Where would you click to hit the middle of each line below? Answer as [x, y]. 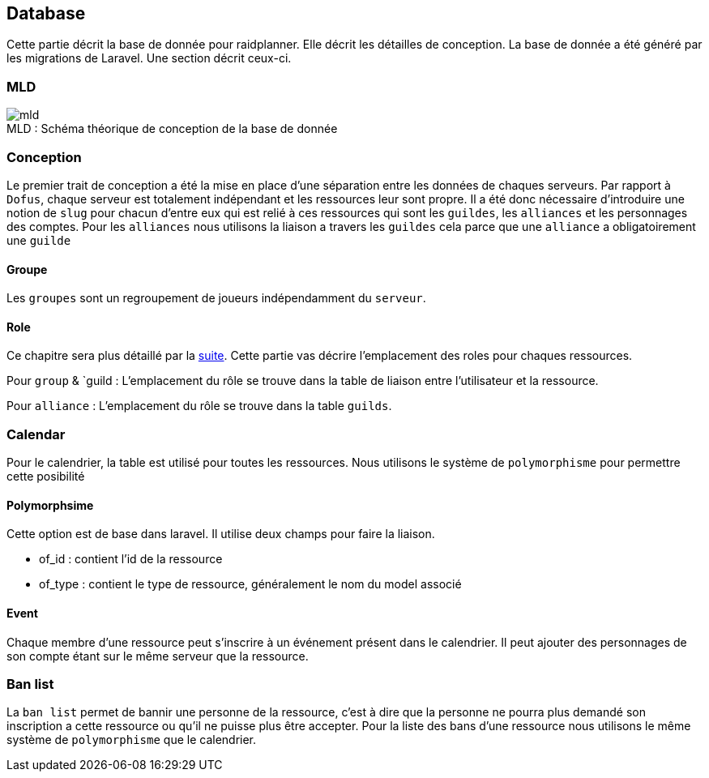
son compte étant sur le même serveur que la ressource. [158, 656]
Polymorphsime [50, 505]
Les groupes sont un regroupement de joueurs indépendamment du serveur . [216, 298]
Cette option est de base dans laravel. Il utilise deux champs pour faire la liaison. [221, 534]
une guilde [39, 240]
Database [46, 13]
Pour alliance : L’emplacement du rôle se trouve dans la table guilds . [199, 406]
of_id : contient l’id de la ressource [131, 559]
